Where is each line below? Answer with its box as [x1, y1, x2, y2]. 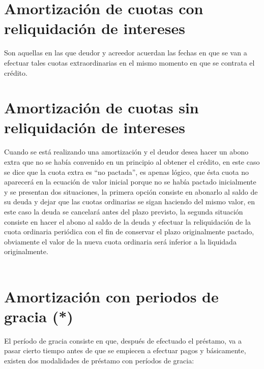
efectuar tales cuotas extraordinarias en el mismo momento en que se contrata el [4, 57, 255, 68]
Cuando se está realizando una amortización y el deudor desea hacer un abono [4, 146, 249, 157]
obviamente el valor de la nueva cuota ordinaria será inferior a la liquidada [4, 236, 237, 247]
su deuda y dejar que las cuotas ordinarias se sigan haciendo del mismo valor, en [4, 196, 255, 207]
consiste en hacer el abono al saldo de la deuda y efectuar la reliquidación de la [4, 216, 251, 227]
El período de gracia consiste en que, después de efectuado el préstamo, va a [4, 335, 242, 346]
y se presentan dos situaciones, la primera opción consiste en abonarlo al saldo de [4, 186, 258, 197]
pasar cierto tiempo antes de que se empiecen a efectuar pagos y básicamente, [4, 345, 246, 356]
